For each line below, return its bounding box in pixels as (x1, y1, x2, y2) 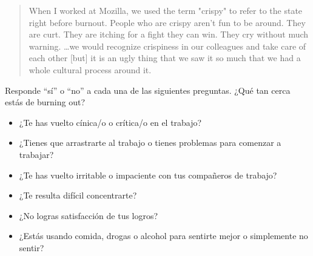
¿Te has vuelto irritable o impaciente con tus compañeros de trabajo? (19, 168, 277, 181)
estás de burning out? (5, 96, 86, 108)
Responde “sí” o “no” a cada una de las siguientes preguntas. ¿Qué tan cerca (5, 84, 291, 96)
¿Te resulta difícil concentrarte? (19, 189, 137, 202)
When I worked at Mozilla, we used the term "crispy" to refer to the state (29, 4, 303, 16)
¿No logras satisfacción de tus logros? (19, 209, 158, 222)
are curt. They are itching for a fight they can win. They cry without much (29, 28, 309, 41)
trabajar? (19, 148, 54, 160)
